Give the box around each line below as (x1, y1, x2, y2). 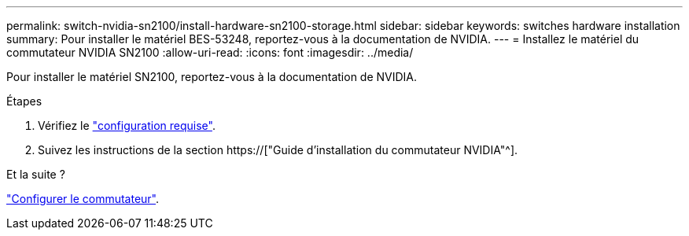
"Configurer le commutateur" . (6, 192, 160, 205)
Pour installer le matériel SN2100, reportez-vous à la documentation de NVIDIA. (6, 70, 418, 83)
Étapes (6, 94, 42, 108)
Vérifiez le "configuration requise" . (38, 119, 216, 132)
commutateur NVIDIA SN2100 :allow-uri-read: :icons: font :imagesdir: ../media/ (6, 46, 414, 59)
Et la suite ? (6, 168, 65, 181)
